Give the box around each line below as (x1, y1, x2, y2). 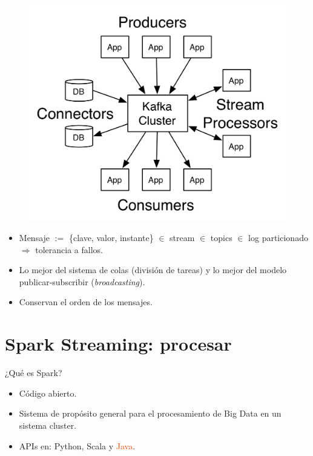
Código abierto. (19, 386, 77, 399)
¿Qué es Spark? (5, 366, 62, 379)
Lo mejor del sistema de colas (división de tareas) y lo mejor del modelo (19, 263, 287, 276)
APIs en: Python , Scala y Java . (19, 439, 136, 452)
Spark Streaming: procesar (5, 331, 232, 356)
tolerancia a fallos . (35, 243, 103, 256)
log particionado (248, 231, 308, 244)
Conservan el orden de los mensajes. (19, 296, 153, 308)
